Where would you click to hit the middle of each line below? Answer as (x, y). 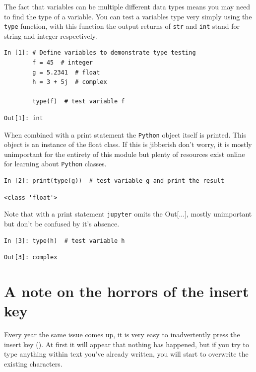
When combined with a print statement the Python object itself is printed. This (125, 134)
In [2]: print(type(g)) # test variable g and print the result (114, 181)
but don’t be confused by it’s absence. (62, 223)
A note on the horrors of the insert (127, 291)
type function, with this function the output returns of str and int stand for (122, 26)
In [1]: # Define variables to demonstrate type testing (100, 53)
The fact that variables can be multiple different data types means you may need (127, 6)
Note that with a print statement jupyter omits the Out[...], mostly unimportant (128, 214)
